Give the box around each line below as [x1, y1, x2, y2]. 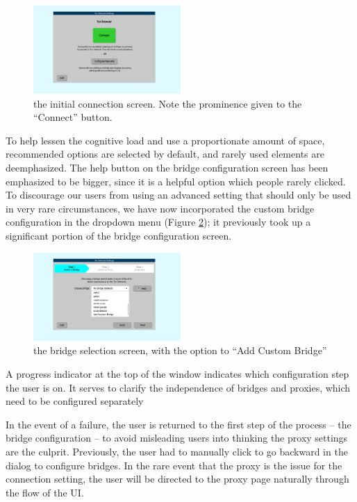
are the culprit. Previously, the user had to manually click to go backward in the [6, 444, 348, 458]
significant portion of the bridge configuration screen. [6, 228, 232, 243]
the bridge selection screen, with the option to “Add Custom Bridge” [33, 343, 327, 358]
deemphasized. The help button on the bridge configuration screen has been [6, 160, 329, 175]
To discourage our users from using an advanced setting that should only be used [6, 187, 351, 202]
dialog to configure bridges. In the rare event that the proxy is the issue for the [6, 458, 342, 472]
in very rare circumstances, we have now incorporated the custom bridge [6, 201, 315, 215]
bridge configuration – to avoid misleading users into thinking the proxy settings [6, 430, 348, 445]
